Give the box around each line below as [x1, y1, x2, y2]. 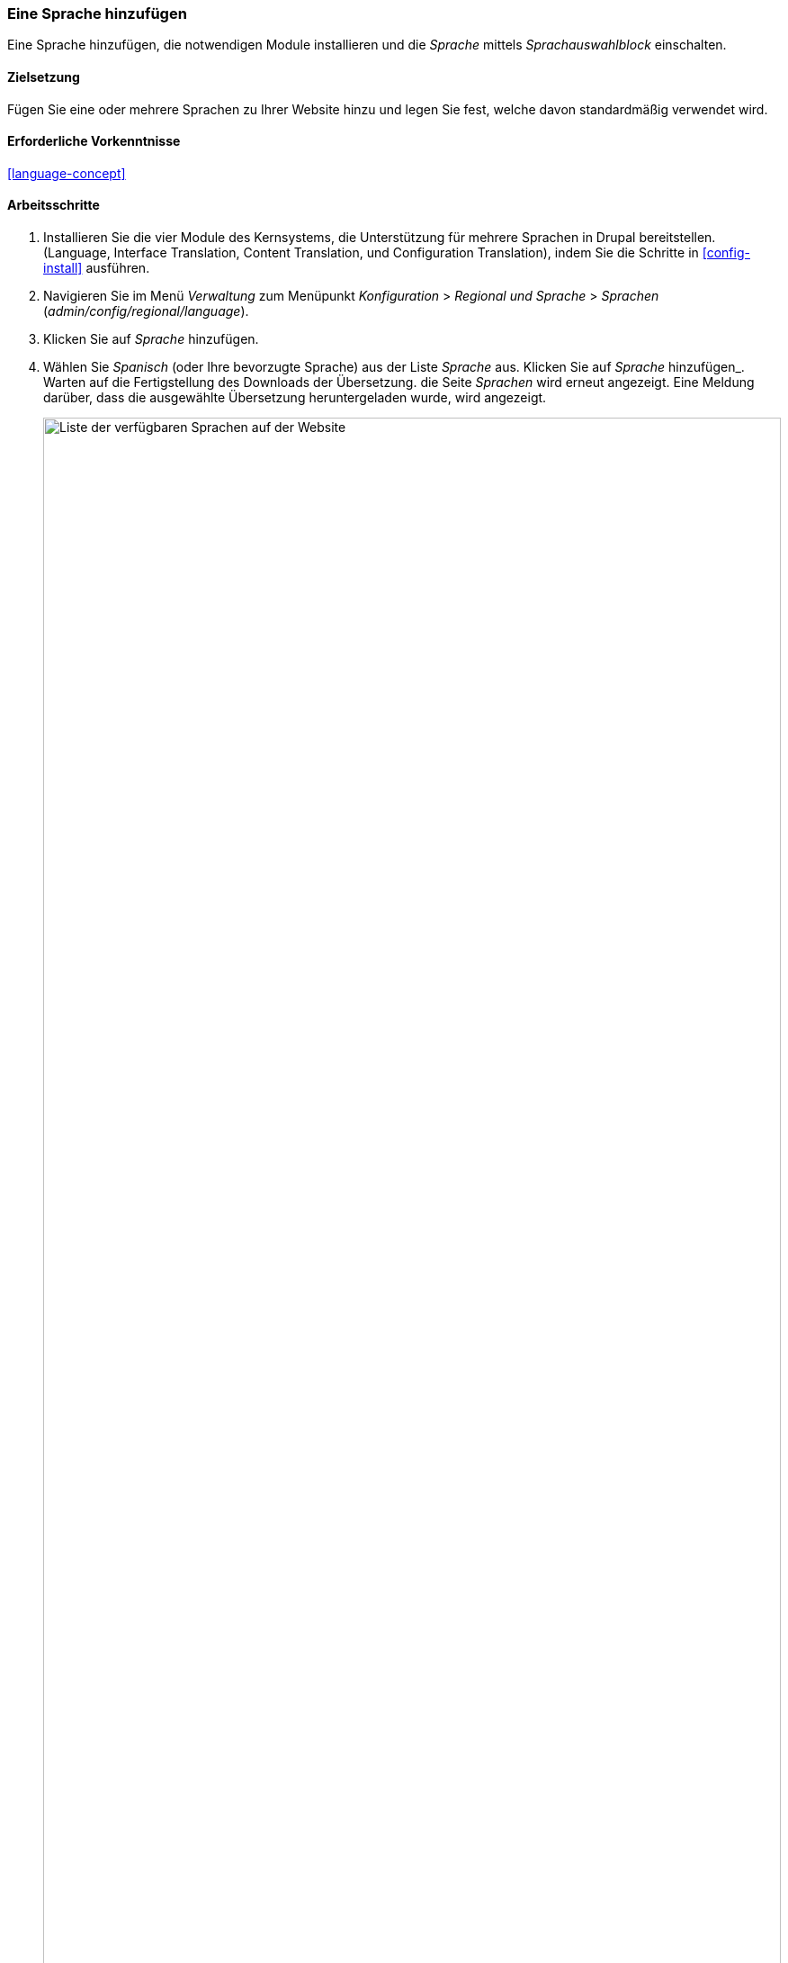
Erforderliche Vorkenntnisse [7, 133, 181, 149]
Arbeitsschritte [7, 197, 100, 213]
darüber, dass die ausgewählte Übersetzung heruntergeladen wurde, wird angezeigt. [43, 390, 547, 406]
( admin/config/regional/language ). [43, 303, 249, 320]
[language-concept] [7, 165, 126, 181]
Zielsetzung [7, 68, 80, 85]
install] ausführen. [43, 260, 150, 276]
